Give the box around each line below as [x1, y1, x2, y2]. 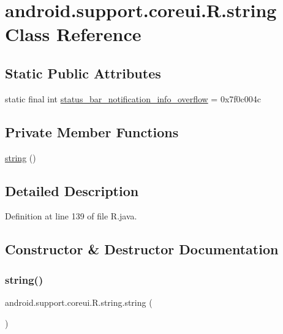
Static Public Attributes [5, 63, 161, 82]
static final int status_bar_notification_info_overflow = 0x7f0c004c [5, 92, 262, 105]
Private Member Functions [5, 122, 179, 141]
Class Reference [5, 21, 141, 47]
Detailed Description [5, 181, 139, 200]
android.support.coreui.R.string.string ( [5, 295, 153, 308]
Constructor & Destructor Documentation [5, 240, 279, 259]
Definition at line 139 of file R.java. [5, 210, 137, 222]
